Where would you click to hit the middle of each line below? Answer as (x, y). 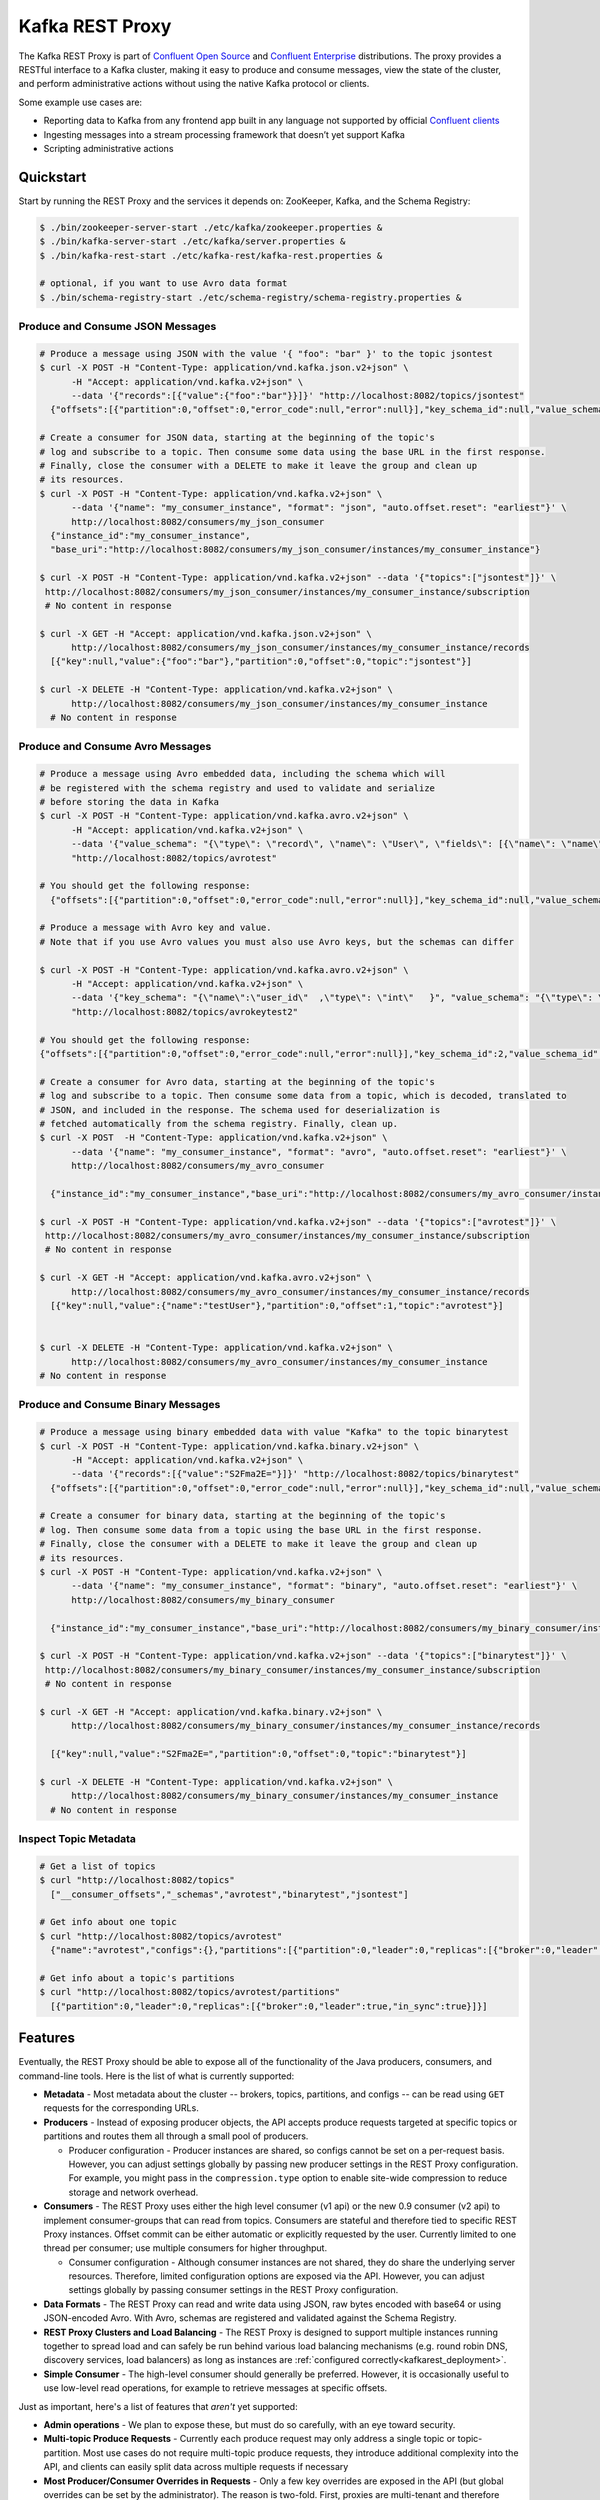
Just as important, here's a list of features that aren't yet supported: (158, 2406)
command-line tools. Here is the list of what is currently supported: (156, 2076)
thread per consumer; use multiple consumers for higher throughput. (185, 2248)
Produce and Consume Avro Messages (115, 747)
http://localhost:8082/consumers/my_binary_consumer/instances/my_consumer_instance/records (306, 1726)
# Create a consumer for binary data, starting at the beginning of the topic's (242, 1516)
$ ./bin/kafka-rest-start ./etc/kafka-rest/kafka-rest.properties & (211, 255)
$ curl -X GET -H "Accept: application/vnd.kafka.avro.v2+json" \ (205, 1278)
